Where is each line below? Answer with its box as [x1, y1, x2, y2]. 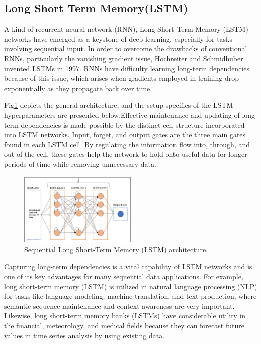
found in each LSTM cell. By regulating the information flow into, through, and [4, 139, 250, 149]
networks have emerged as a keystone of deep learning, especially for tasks [4, 33, 233, 44]
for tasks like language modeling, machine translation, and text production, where [4, 291, 257, 301]
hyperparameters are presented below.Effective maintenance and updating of [4, 109, 240, 120]
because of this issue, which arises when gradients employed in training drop [4, 73, 239, 83]
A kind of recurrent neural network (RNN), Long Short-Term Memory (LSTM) [4, 24, 248, 34]
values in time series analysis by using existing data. [4, 330, 165, 340]
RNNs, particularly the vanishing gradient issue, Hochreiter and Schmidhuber [4, 53, 243, 63]
